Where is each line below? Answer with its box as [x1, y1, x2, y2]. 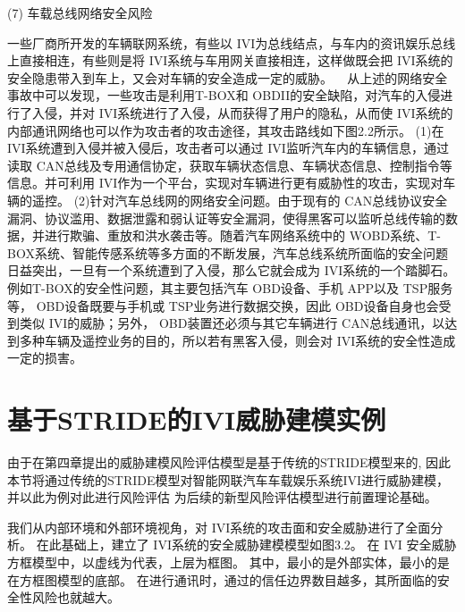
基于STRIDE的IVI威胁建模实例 [7, 401, 386, 438]
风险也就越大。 [31, 588, 120, 607]
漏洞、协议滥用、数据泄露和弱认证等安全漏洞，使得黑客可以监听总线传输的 [7, 208, 445, 227]
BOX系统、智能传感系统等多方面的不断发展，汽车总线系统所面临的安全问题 [7, 243, 448, 262]
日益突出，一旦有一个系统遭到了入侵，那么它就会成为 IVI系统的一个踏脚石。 [7, 261, 456, 280]
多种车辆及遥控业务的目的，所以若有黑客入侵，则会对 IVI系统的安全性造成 [19, 331, 456, 349]
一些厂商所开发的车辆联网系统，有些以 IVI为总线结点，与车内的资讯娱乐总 [7, 33, 444, 52]
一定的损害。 [7, 348, 82, 367]
